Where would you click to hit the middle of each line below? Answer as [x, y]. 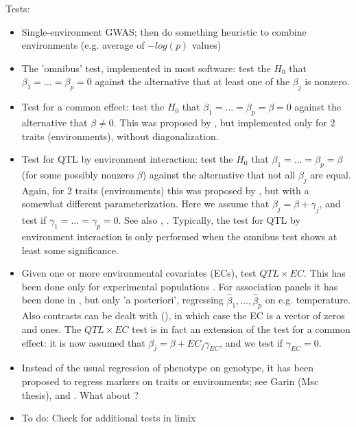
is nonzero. [327, 81]
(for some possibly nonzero [78, 174]
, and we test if [251, 342]
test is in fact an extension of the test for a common [241, 328]
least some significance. [70, 250]
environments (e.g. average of [83, 45]
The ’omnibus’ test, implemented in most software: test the [146, 68]
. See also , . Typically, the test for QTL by [209, 220]
